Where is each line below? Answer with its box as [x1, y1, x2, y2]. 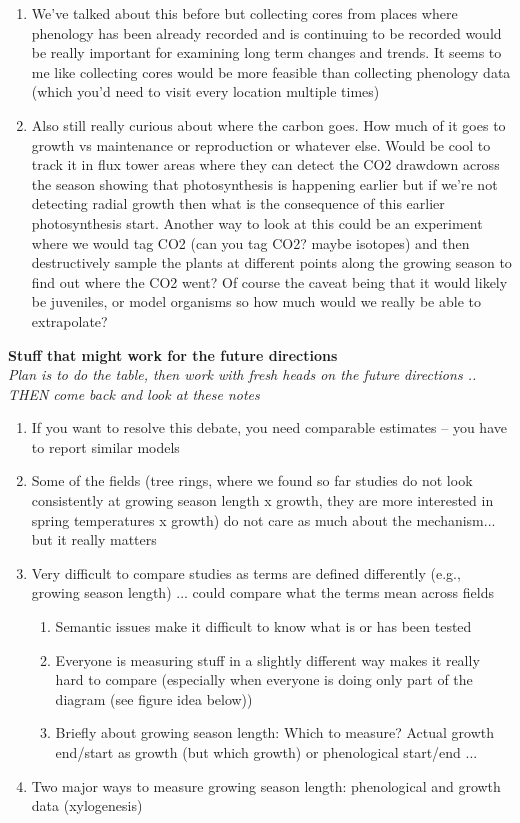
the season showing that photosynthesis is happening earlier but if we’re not [31, 173, 498, 194]
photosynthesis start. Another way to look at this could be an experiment [31, 212, 483, 233]
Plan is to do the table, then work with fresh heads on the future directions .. [8, 364, 477, 385]
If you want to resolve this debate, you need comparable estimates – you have [31, 417, 507, 438]
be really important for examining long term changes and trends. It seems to [31, 42, 502, 63]
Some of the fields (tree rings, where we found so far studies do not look [31, 470, 473, 491]
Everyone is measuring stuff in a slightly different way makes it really [55, 649, 480, 670]
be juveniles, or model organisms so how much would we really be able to [31, 291, 481, 312]
